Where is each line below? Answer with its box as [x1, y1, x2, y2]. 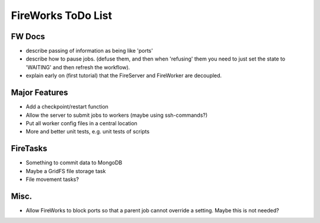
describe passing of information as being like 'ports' [25, 47, 153, 55]
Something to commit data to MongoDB [25, 159, 123, 166]
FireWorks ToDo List [11, 9, 113, 22]
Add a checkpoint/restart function [25, 103, 109, 110]
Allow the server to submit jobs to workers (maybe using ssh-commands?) [25, 111, 208, 119]
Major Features [11, 88, 68, 98]
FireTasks [11, 144, 47, 154]
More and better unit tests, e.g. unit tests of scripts [25, 128, 150, 135]
